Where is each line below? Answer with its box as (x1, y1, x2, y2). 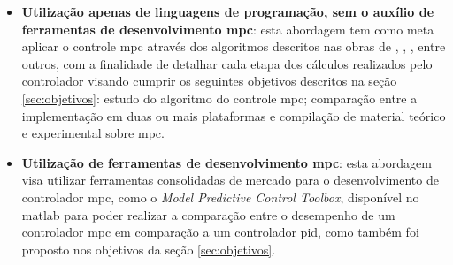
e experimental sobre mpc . (21, 124, 165, 142)
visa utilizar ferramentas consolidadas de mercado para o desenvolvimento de (21, 170, 439, 189)
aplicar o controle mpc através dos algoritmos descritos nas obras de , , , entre (21, 37, 446, 56)
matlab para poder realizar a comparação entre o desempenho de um (21, 205, 395, 223)
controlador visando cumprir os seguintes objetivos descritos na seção (21, 72, 397, 90)
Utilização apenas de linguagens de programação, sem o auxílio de (21, 3, 434, 20)
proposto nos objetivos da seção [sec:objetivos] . (21, 239, 276, 258)
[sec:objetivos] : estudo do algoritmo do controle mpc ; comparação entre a (21, 88, 418, 107)
